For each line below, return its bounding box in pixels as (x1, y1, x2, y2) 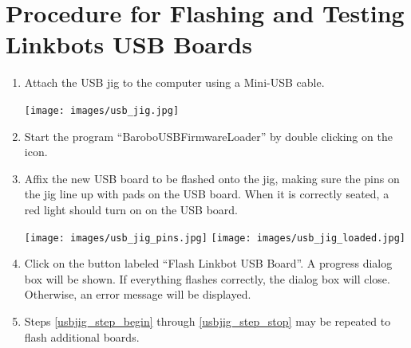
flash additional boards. (24, 328, 140, 345)
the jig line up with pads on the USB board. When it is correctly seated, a (24, 186, 389, 202)
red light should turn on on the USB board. (24, 201, 239, 217)
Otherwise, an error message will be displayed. (24, 286, 251, 303)
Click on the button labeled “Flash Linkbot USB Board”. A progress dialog (24, 255, 393, 272)
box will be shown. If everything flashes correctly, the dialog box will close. (24, 270, 390, 287)
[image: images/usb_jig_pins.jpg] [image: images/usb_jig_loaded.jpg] (24, 232, 405, 244)
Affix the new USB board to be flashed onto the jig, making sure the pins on (24, 170, 400, 186)
